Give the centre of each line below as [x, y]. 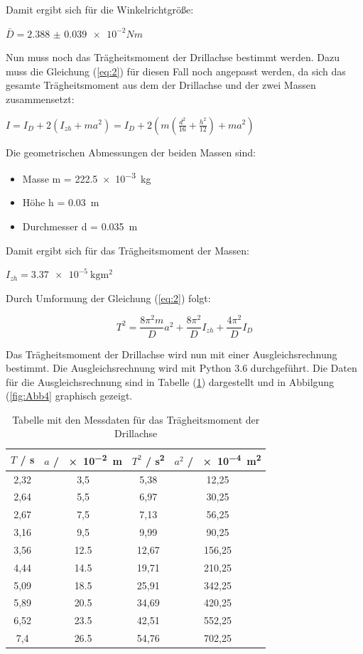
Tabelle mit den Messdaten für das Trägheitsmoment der [136, 419]
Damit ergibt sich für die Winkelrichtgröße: [100, 9]
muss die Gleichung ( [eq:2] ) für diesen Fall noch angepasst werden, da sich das [176, 71]
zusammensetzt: [40, 98]
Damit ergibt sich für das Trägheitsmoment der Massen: [128, 250]
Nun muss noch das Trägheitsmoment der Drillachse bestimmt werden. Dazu [173, 57]
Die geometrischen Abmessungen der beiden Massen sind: [131, 152]
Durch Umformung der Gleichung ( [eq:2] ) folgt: [108, 297]
